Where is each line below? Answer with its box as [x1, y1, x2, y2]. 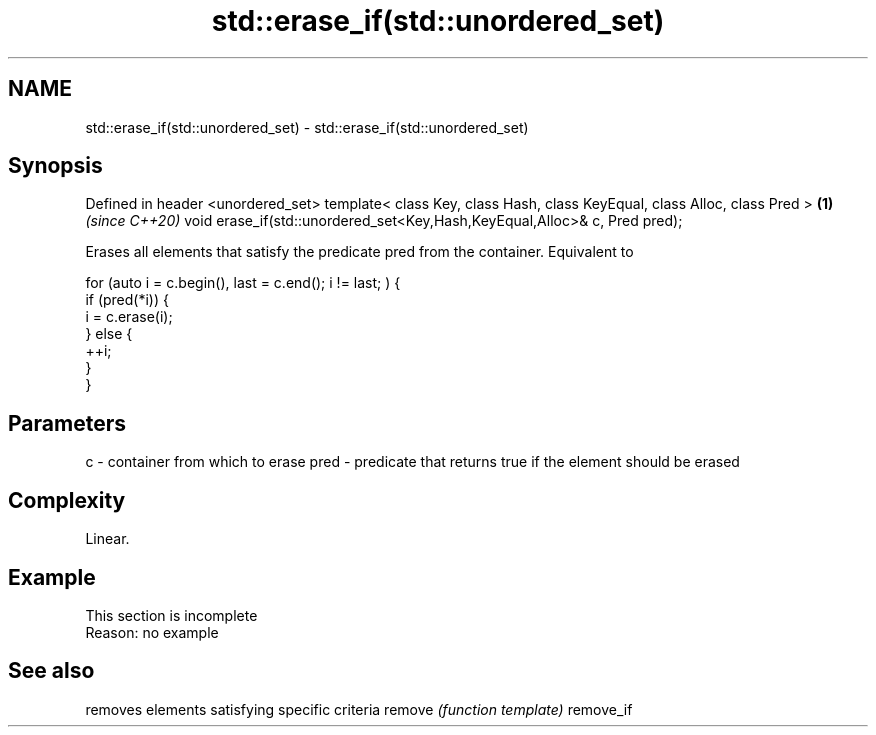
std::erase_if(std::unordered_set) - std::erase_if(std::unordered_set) [85, 118, 529, 136]
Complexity [8, 487, 126, 513]
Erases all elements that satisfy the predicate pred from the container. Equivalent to [85, 243, 634, 261]
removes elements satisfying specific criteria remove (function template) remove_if [85, 700, 633, 718]
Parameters [8, 410, 126, 436]
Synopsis [8, 153, 103, 179]
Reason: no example [85, 623, 219, 641]
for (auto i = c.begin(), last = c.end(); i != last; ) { [85, 274, 401, 292]
